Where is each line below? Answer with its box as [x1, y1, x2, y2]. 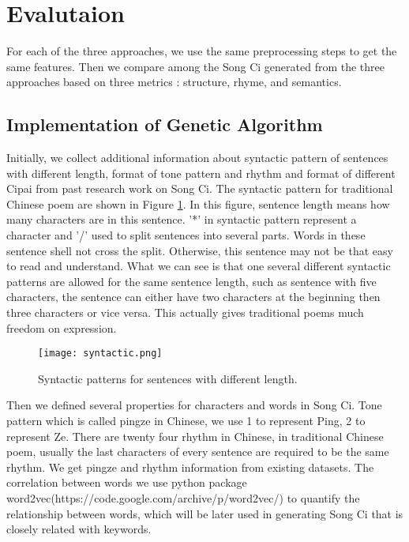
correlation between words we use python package [6, 474, 247, 491]
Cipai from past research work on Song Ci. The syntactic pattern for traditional [6, 180, 393, 197]
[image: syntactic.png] [38, 348, 163, 359]
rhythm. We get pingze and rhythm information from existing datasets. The [6, 458, 374, 475]
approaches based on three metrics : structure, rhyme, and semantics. [6, 73, 342, 90]
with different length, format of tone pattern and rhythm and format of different [6, 164, 396, 181]
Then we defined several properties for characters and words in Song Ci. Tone [6, 397, 382, 413]
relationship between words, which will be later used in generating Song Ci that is [6, 505, 403, 521]
